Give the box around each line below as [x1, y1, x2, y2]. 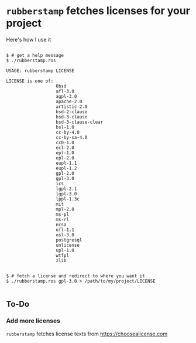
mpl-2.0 [56, 206, 75, 212]
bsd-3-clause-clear [56, 119, 104, 125]
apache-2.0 [56, 99, 82, 104]
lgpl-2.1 [56, 186, 77, 192]
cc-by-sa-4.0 [56, 134, 88, 140]
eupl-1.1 [56, 160, 77, 166]
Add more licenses [6, 317, 60, 325]
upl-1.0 [56, 247, 75, 253]
